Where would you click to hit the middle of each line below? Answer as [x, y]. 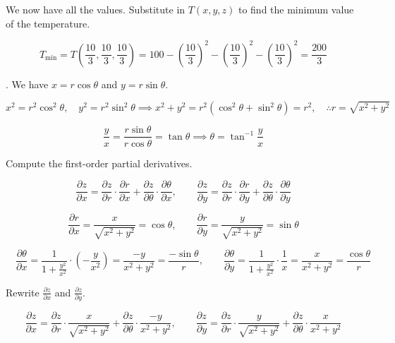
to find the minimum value [296, 9]
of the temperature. [48, 23]
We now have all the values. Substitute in [96, 9]
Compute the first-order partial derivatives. [99, 163]
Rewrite [23, 292]
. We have [27, 84]
